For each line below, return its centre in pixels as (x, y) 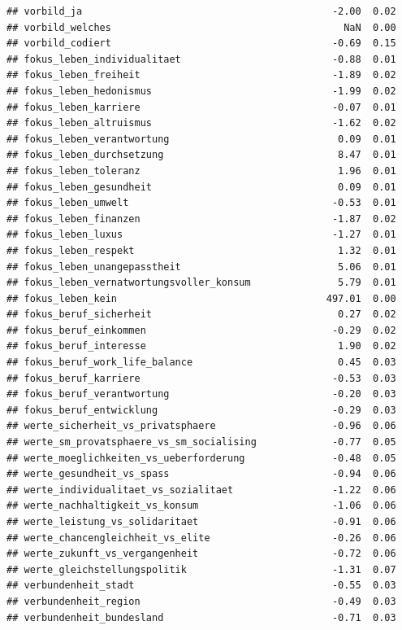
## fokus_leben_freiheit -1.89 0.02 (201, 75)
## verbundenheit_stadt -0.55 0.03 (201, 586)
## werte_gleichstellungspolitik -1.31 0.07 (201, 569)
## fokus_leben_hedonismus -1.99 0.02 (201, 91)
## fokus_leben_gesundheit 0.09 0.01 (201, 187)
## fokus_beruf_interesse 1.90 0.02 (201, 346)
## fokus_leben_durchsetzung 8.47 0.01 (201, 155)
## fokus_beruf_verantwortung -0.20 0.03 (201, 394)
